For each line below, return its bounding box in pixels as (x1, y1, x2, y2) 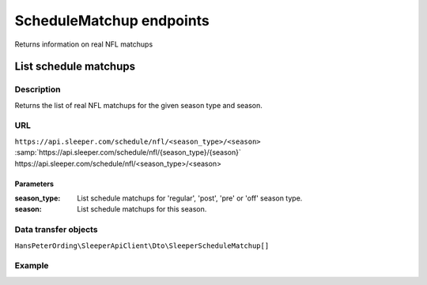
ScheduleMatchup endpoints (14, 12, 210, 29)
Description (14, 84, 61, 95)
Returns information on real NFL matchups (14, 39, 153, 49)
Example (14, 261, 49, 272)
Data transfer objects (14, 224, 98, 235)
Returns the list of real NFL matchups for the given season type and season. (14, 100, 263, 110)
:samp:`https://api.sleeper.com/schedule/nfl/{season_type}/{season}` (14, 148, 241, 157)
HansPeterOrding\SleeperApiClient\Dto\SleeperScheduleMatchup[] (14, 241, 270, 250)
